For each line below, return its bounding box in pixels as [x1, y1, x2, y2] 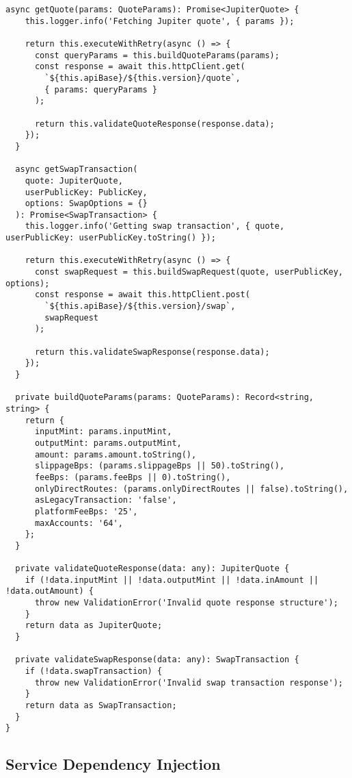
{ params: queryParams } [44, 84, 157, 95]
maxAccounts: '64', [34, 518, 123, 528]
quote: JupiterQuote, [25, 175, 123, 186]
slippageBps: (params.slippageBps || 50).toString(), [34, 461, 285, 471]
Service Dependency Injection [5, 753, 221, 775]
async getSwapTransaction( [15, 164, 138, 175]
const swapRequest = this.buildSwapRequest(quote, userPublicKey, [34, 267, 343, 277]
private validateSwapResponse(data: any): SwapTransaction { [15, 655, 299, 665]
